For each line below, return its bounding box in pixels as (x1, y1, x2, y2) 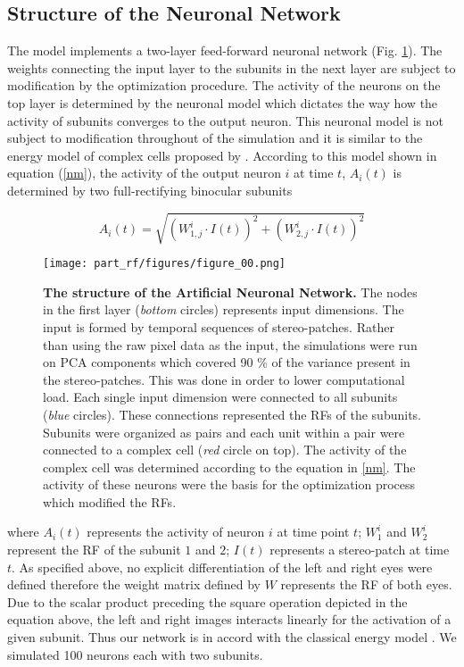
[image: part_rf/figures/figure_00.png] (43, 257, 286, 271)
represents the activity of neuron (87, 522, 265, 541)
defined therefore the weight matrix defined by (7, 575, 261, 594)
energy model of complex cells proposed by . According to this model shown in (7, 146, 437, 164)
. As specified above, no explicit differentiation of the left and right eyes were (12, 557, 433, 576)
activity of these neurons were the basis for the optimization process (43, 475, 416, 494)
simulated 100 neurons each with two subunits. (7, 645, 263, 663)
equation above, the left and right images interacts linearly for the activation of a (7, 610, 452, 629)
